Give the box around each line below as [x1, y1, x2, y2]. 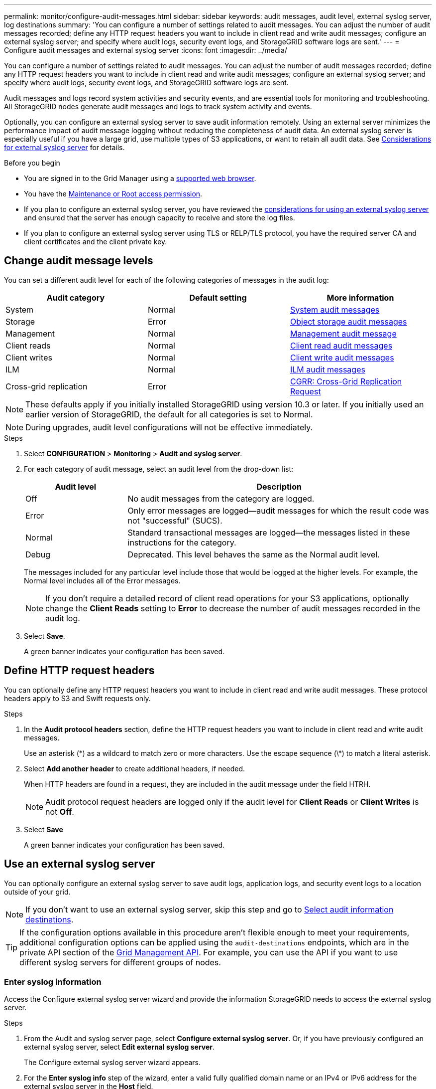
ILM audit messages [290, 364, 365, 374]
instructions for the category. [127, 537, 236, 547]
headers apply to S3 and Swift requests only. [4, 694, 151, 703]
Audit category [46, 292, 105, 303]
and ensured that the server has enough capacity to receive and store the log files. [24, 213, 295, 222]
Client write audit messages [290, 352, 394, 363]
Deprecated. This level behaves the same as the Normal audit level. [127, 549, 380, 559]
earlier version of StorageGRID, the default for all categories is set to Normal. [25, 409, 313, 419]
